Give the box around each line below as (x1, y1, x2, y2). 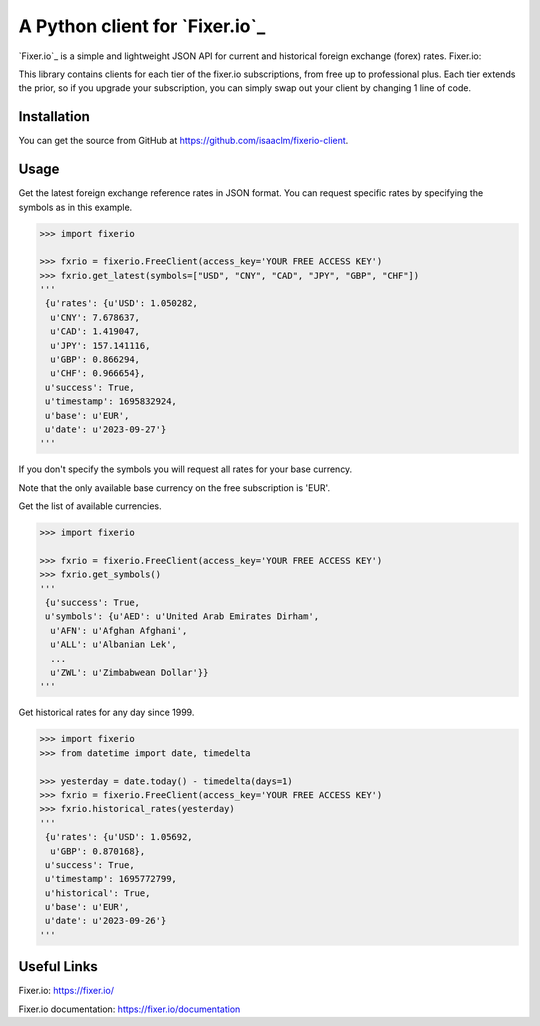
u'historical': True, (45, 887, 151, 899)
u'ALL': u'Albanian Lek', (50, 639, 177, 650)
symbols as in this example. (18, 201, 133, 213)
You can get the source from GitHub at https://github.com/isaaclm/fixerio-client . (18, 135, 349, 147)
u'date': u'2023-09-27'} (45, 423, 167, 435)
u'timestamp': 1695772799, (45, 873, 177, 885)
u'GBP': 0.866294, (50, 354, 140, 365)
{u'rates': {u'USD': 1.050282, (45, 298, 199, 309)
